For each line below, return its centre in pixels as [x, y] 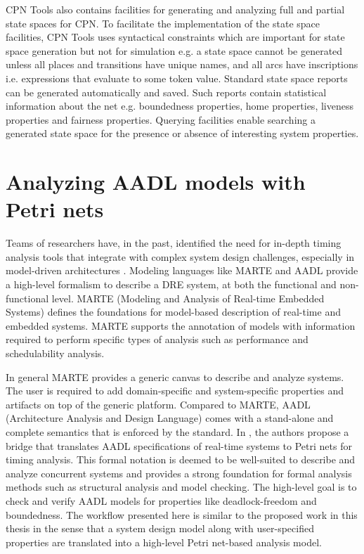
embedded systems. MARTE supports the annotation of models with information [181, 325]
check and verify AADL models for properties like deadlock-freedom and [161, 500]
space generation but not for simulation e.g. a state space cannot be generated [174, 50]
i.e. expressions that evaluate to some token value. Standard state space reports [177, 78]
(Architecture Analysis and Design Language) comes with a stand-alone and [170, 418]
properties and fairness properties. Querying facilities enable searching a [161, 119]
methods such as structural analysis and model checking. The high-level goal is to [181, 487]
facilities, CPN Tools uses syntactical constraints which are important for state [175, 37]
